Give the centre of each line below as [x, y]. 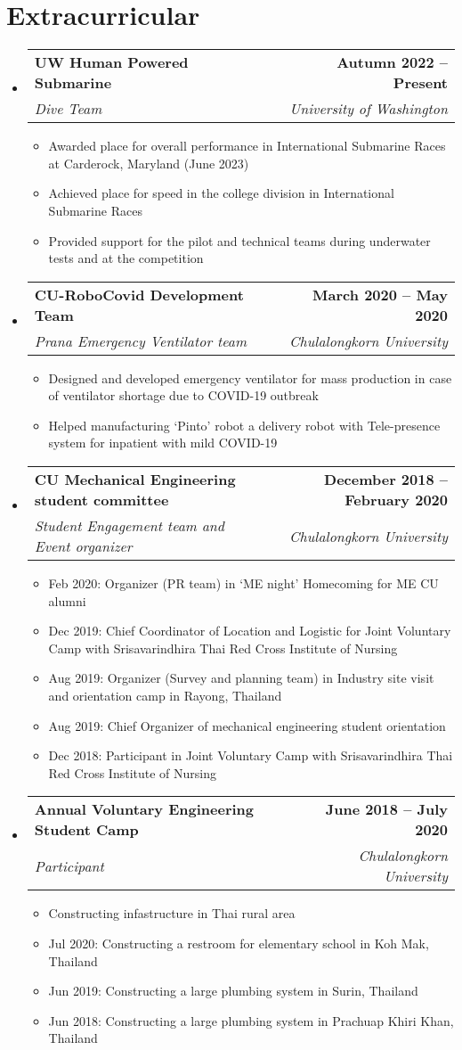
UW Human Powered [111, 62]
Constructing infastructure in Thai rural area [172, 913]
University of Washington [369, 109]
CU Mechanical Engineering [135, 480]
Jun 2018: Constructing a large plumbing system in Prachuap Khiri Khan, [251, 1020]
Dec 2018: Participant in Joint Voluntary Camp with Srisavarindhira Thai [251, 755]
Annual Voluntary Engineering [144, 809]
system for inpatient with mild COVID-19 [163, 443]
